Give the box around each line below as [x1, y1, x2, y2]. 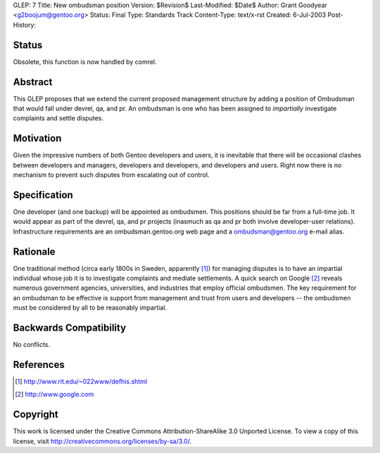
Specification [13, 189, 73, 200]
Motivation [13, 132, 62, 144]
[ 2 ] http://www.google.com [15, 390, 94, 399]
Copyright [13, 409, 59, 421]
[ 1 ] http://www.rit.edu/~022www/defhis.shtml [15, 377, 148, 386]
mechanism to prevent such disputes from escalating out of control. [13, 171, 210, 179]
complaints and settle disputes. [13, 114, 103, 122]
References [13, 359, 65, 371]
